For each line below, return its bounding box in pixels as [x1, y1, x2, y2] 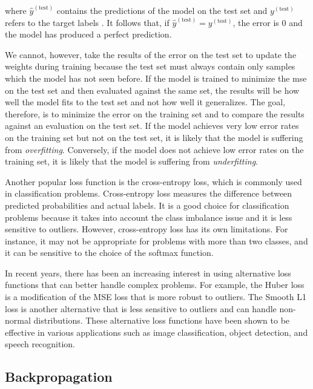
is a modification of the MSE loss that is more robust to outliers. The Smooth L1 [5, 290, 306, 303]
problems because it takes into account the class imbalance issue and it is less [5, 211, 292, 223]
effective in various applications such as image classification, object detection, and [5, 325, 308, 338]
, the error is [232, 16, 279, 28]
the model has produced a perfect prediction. [5, 28, 172, 41]
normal [5, 314, 31, 327]
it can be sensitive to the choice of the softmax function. [5, 246, 214, 259]
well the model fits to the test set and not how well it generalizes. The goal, [5, 96, 286, 108]
